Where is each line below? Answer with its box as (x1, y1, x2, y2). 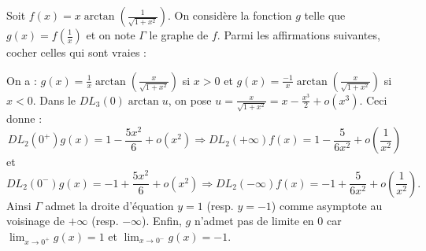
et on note (86, 27, 135, 42)
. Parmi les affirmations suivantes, (217, 27, 380, 42)
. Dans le (32, 91, 76, 108)
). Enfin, (142, 212, 182, 229)
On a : (6, 72, 37, 88)
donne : (6, 110, 43, 127)
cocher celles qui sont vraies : (6, 44, 146, 60)
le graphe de (149, 27, 209, 42)
